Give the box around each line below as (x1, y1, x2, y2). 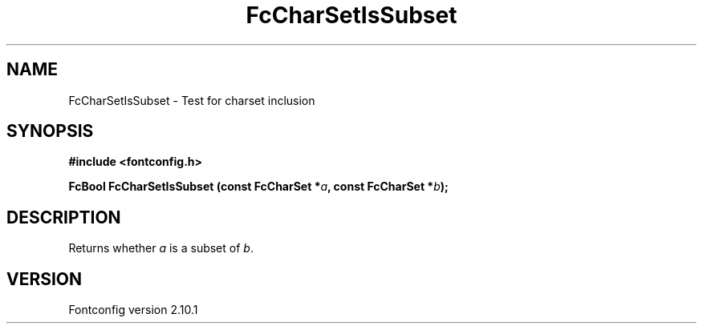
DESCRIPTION (6, 207, 121, 227)
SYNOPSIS (6, 121, 94, 142)
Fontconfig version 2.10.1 (68, 303, 198, 317)
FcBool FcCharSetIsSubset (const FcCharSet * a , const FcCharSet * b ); (68, 179, 449, 194)
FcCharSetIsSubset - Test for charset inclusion (68, 93, 315, 107)
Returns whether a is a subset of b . (68, 241, 254, 256)
